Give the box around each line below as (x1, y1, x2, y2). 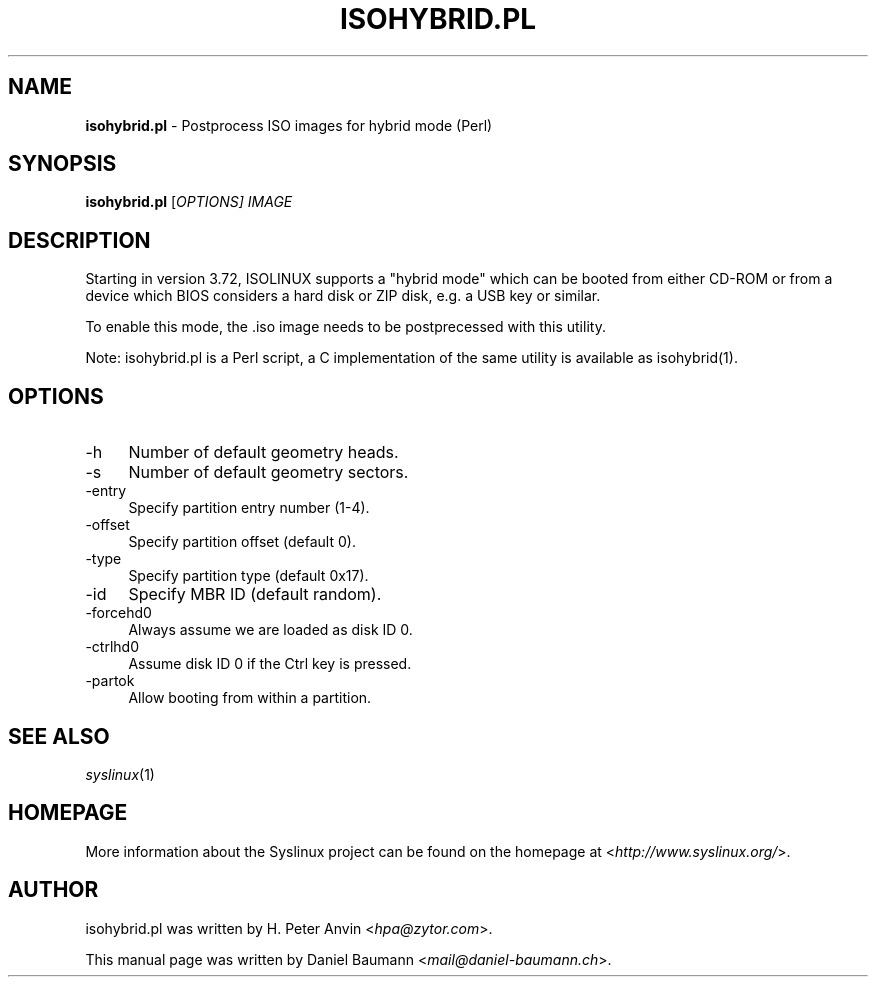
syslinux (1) (85, 765, 155, 783)
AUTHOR (8, 877, 99, 903)
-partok (85, 672, 135, 690)
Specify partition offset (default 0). (128, 533, 356, 551)
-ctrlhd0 (85, 638, 139, 656)
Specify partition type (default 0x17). (128, 567, 369, 585)
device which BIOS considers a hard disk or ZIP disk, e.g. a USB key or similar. (85, 287, 601, 305)
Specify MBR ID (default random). (128, 584, 382, 605)
